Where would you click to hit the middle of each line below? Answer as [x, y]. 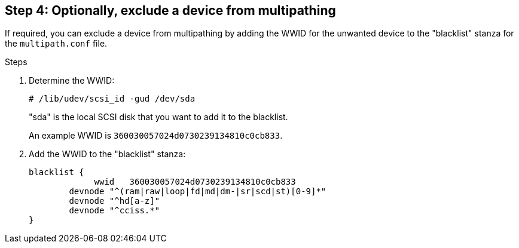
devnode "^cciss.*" [115, 211]
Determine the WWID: [72, 81]
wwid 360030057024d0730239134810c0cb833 [195, 182]
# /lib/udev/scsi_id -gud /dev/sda [112, 99]
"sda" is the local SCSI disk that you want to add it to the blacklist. [158, 117]
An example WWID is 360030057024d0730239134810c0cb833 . [156, 136]
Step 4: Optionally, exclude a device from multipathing [170, 10]
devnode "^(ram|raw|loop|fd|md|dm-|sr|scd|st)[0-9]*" [198, 192]
